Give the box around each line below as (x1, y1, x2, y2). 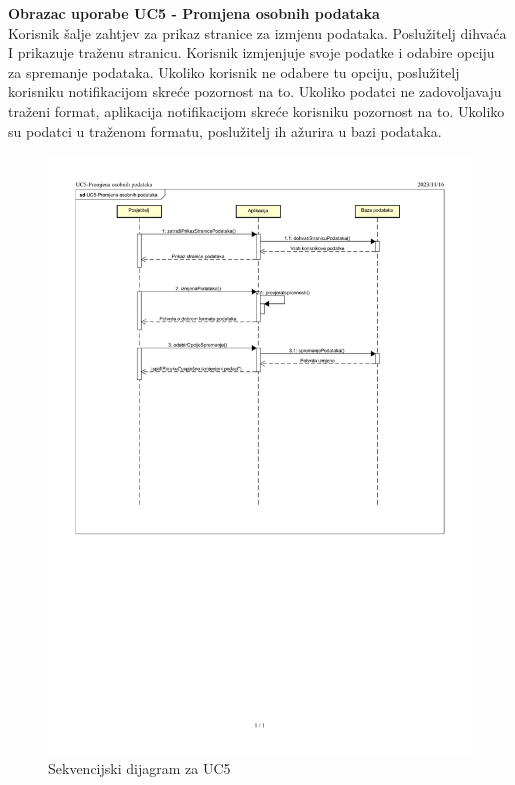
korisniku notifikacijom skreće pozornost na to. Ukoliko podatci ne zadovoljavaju (8, 81, 502, 102)
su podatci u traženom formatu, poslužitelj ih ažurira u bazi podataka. (8, 120, 442, 141)
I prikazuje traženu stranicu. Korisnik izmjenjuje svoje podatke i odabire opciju (8, 42, 495, 63)
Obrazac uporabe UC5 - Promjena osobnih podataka (8, 3, 380, 23)
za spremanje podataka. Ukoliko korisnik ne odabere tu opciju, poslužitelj (8, 61, 460, 82)
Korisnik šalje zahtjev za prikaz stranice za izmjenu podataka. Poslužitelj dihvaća (8, 22, 507, 43)
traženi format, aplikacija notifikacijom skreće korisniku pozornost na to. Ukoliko (8, 100, 505, 121)
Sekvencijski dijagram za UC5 (48, 758, 231, 779)
